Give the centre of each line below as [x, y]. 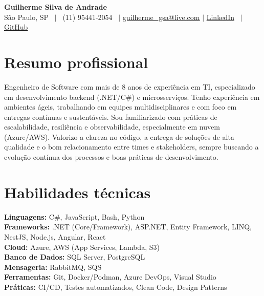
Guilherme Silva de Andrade [56, 7]
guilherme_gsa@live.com [161, 17]
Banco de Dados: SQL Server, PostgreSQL [75, 257]
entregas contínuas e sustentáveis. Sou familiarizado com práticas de [111, 117]
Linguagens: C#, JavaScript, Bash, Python [74, 216]
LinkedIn [220, 17]
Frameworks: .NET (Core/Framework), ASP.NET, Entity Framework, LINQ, [128, 227]
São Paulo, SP [27, 17]
